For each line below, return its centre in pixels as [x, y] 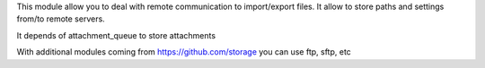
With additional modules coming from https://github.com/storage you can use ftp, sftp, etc [184, 52]
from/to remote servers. [61, 19]
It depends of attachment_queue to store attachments [116, 35]
